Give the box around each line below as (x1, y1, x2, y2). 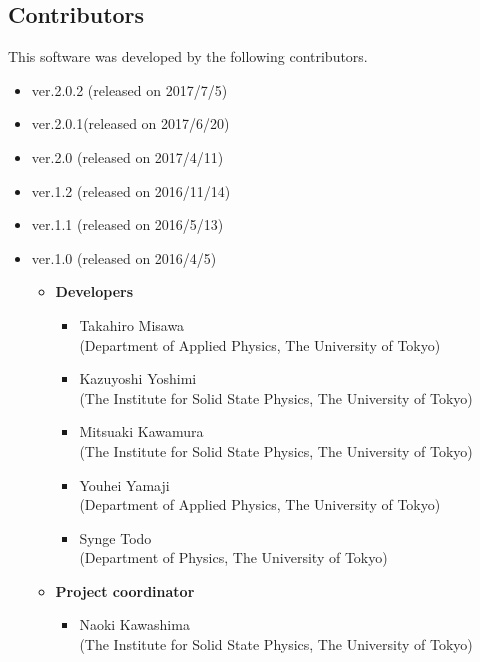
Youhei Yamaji (79, 474, 170, 495)
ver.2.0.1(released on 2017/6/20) (31, 113, 230, 134)
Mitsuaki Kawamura (79, 421, 204, 442)
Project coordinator (55, 580, 195, 601)
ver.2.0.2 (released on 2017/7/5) (31, 79, 228, 100)
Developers (55, 281, 134, 302)
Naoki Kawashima (79, 614, 190, 635)
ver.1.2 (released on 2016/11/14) (31, 180, 231, 201)
